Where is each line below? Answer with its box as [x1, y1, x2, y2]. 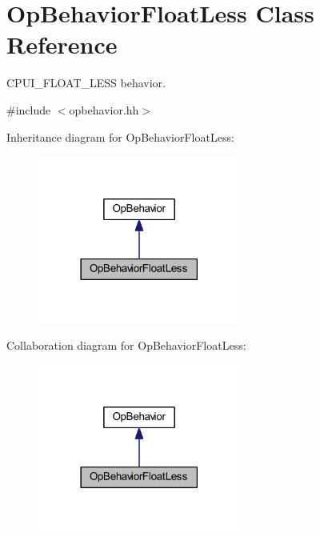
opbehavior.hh [69, 101, 139, 118]
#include [6, 101, 51, 118]
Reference [6, 28, 118, 61]
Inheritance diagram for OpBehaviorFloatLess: [6, 128, 234, 145]
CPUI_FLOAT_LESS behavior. [6, 74, 166, 91]
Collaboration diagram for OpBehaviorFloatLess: [6, 336, 246, 353]
